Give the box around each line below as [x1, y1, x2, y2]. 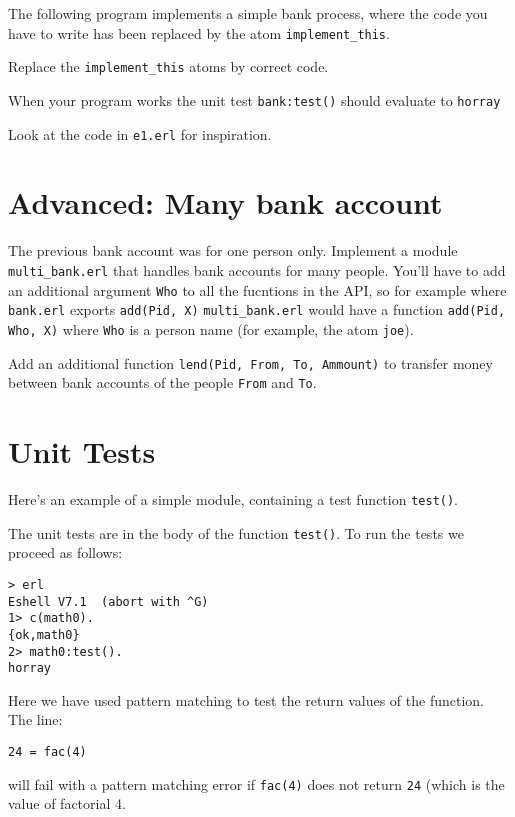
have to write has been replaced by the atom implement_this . [8, 22, 390, 43]
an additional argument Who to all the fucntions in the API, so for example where [8, 279, 507, 300]
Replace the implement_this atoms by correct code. [8, 56, 329, 77]
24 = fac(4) [8, 745, 87, 760]
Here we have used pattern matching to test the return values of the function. [8, 689, 484, 710]
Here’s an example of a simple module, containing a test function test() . [8, 489, 459, 509]
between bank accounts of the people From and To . [8, 372, 317, 393]
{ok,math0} [8, 627, 80, 642]
